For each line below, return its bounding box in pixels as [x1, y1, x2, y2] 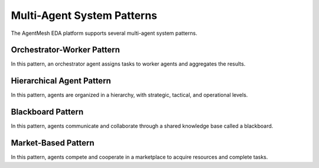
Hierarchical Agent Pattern [11, 76, 112, 86]
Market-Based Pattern [11, 138, 95, 148]
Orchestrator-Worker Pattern [11, 45, 121, 55]
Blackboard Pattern [11, 107, 84, 117]
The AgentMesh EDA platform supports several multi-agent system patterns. [11, 30, 197, 37]
